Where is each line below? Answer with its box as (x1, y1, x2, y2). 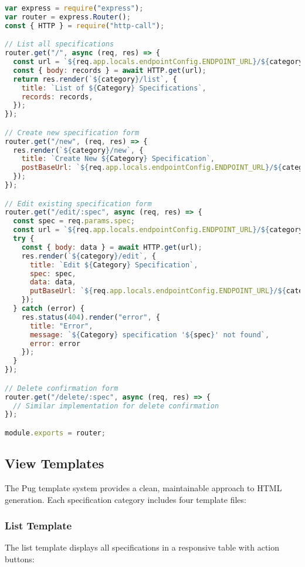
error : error (29, 339, 80, 348)
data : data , (29, 278, 76, 287)
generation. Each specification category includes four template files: (5, 493, 246, 505)
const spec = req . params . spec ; (13, 217, 135, 226)
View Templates (5, 454, 104, 472)
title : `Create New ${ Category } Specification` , (21, 155, 215, 163)
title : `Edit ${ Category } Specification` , (29, 260, 198, 269)
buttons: (5, 552, 35, 565)
